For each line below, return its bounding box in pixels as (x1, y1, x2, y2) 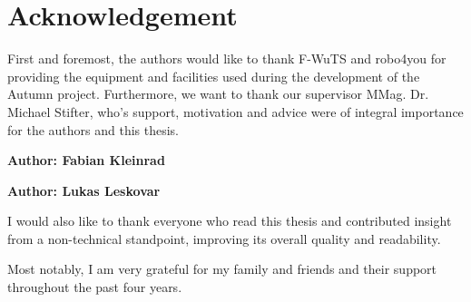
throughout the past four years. (7, 278, 182, 297)
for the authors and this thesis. (7, 120, 180, 139)
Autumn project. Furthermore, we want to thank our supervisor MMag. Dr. (7, 84, 429, 103)
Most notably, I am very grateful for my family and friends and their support (7, 259, 437, 278)
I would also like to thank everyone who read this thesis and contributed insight (7, 211, 452, 230)
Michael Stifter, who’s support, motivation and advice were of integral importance (7, 102, 464, 121)
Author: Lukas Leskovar (7, 180, 161, 200)
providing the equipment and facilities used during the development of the (7, 66, 420, 85)
